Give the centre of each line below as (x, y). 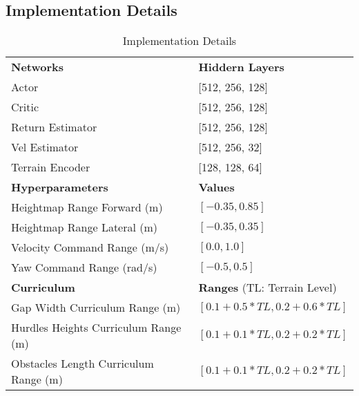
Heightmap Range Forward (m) (87, 207)
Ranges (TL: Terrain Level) (268, 287)
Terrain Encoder (51, 167)
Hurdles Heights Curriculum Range (96, 328)
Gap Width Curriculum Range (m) (96, 308)
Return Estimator (54, 127)
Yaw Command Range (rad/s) (84, 267)
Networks (38, 67)
